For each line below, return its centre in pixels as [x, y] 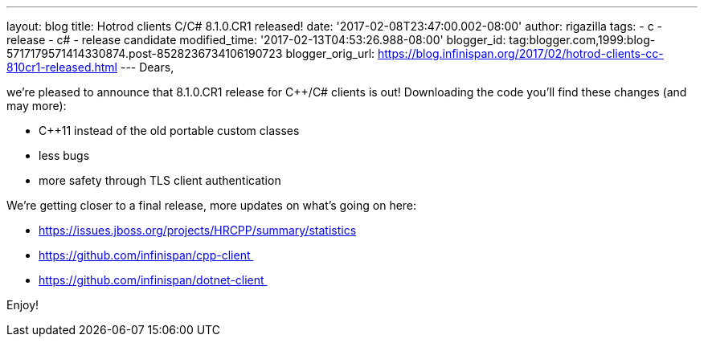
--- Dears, [147, 67]
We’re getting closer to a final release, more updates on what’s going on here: [212, 205]
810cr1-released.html [62, 67]
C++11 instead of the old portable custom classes [169, 131]
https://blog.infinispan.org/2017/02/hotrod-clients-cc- [521, 53]
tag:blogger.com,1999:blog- [582, 40]
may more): [37, 106]
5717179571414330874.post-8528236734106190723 [145, 53]
